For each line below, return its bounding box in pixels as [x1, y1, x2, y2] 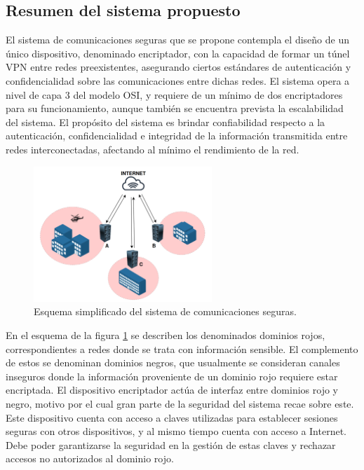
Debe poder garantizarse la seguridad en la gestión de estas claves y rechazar [6, 437, 336, 452]
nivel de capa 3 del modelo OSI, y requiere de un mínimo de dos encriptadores [6, 87, 343, 102]
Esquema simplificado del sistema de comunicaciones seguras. [34, 304, 297, 319]
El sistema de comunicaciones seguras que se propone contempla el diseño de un [6, 32, 349, 47]
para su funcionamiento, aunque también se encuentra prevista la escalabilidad [6, 101, 344, 116]
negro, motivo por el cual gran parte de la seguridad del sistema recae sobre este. [6, 396, 354, 410]
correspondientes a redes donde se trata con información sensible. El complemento [6, 341, 358, 356]
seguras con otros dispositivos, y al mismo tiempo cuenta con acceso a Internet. [6, 424, 346, 438]
